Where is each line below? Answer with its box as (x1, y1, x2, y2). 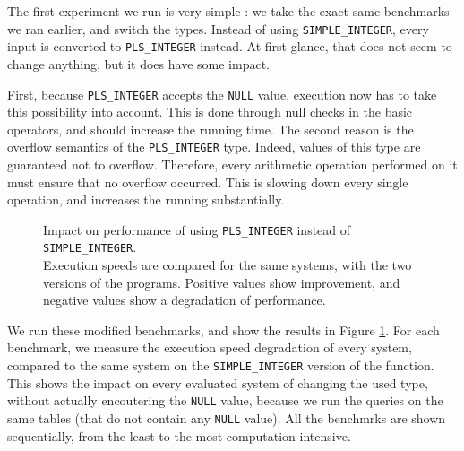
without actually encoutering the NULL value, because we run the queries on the (7, 391, 443, 410)
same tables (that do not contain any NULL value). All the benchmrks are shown (7, 408, 446, 427)
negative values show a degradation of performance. (43, 291, 326, 309)
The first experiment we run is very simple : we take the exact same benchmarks (7, 2, 450, 20)
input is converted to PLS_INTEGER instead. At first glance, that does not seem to (7, 37, 452, 56)
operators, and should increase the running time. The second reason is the (7, 119, 414, 138)
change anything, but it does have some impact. (7, 54, 270, 73)
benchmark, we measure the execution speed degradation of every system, (7, 338, 412, 357)
